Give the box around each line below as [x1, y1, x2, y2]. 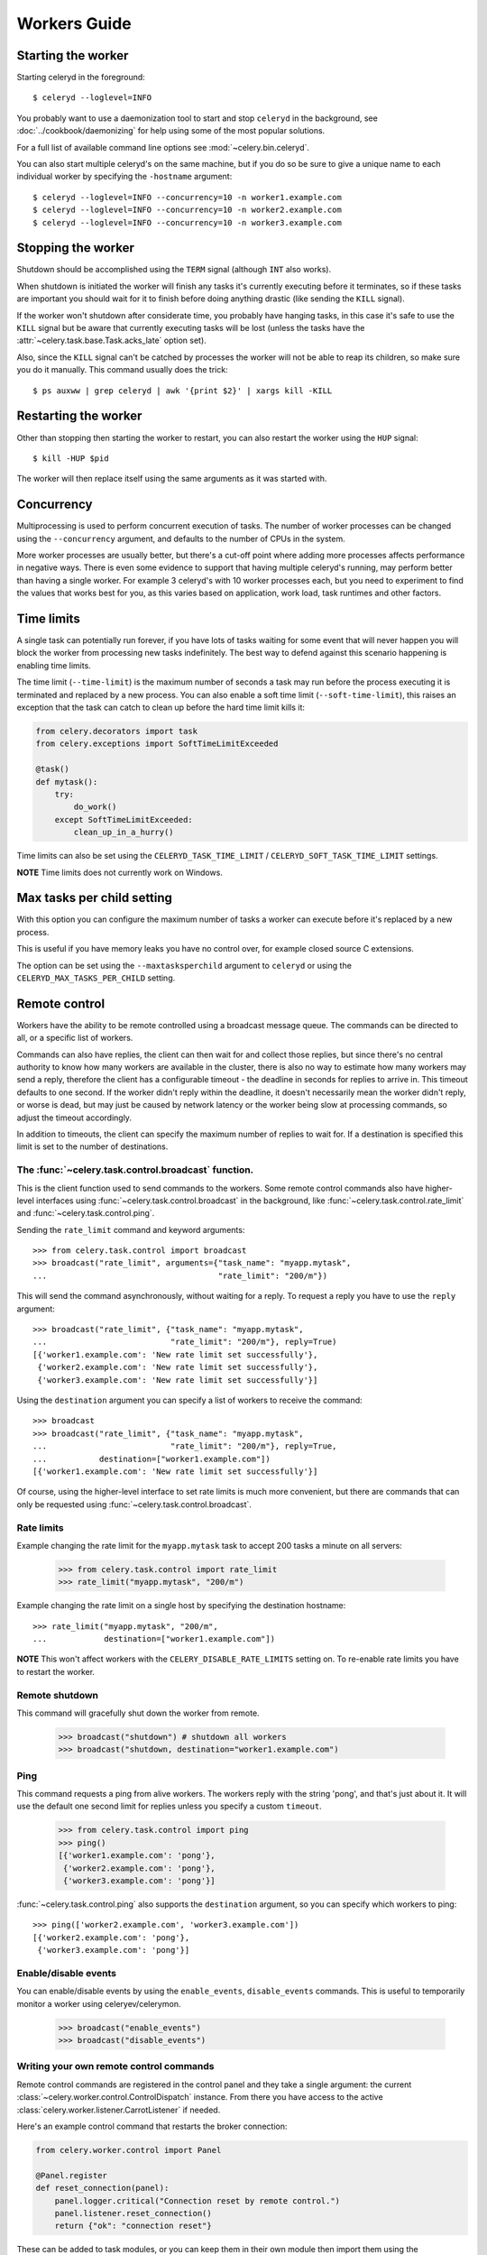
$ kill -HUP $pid [32, 453, 109, 464]
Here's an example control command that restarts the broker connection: [16, 2121, 288, 2131]
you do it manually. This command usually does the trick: [16, 364, 229, 375]
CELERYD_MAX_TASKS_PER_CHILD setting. [16, 972, 176, 983]
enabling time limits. [16, 659, 92, 671]
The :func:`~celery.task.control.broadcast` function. [16, 1164, 254, 1176]
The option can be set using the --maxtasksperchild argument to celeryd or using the [16, 960, 352, 971]
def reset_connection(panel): [35, 2183, 170, 2194]
